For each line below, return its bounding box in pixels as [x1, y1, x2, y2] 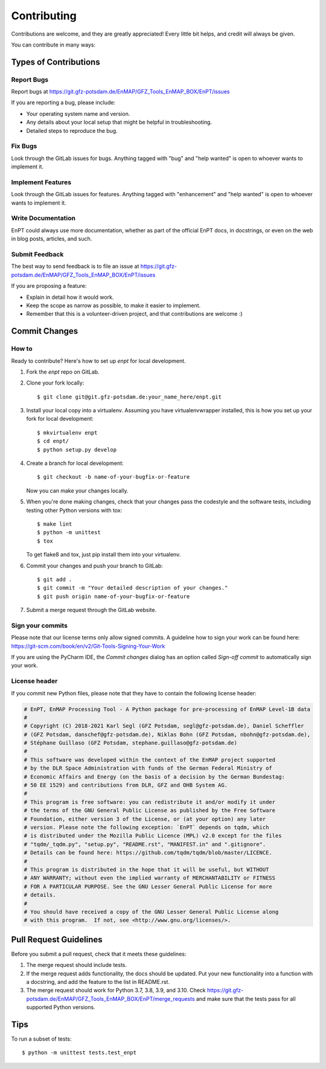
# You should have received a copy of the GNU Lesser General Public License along [24, 908, 279, 915]
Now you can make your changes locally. [26, 487, 129, 494]
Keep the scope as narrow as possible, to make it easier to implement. [26, 302, 201, 309]
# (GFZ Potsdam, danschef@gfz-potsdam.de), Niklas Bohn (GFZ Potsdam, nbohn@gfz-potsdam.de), [24, 731, 311, 738]
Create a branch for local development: [26, 459, 124, 467]
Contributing [11, 9, 77, 22]
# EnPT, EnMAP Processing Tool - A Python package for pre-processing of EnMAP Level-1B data [24, 706, 311, 712]
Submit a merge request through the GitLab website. [26, 607, 157, 614]
